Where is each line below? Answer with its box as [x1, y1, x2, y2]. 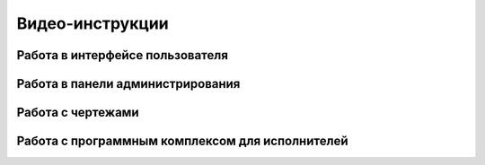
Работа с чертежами [16, 105, 139, 120]
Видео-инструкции [16, 13, 170, 33]
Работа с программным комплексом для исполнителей [16, 134, 348, 149]
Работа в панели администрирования [16, 76, 241, 91]
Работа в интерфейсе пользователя [16, 48, 229, 63]
